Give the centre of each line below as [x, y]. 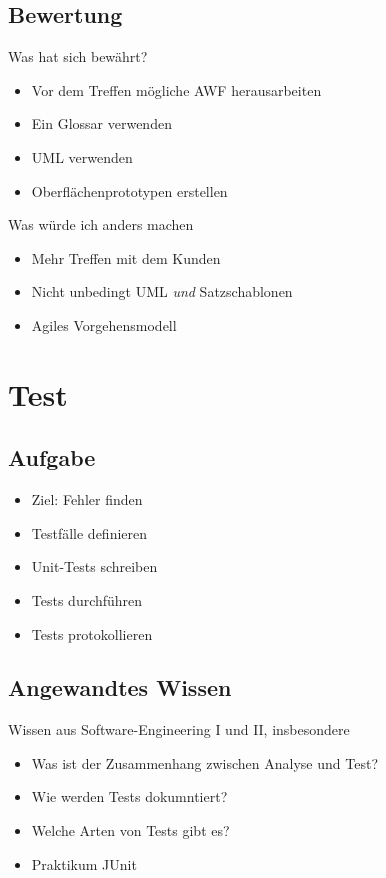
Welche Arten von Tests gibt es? [130, 830]
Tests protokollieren [92, 633]
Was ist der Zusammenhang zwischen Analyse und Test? [204, 762]
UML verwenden [82, 156]
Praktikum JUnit [84, 863]
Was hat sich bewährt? [78, 56]
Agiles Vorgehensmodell [104, 324]
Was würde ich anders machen [101, 224]
